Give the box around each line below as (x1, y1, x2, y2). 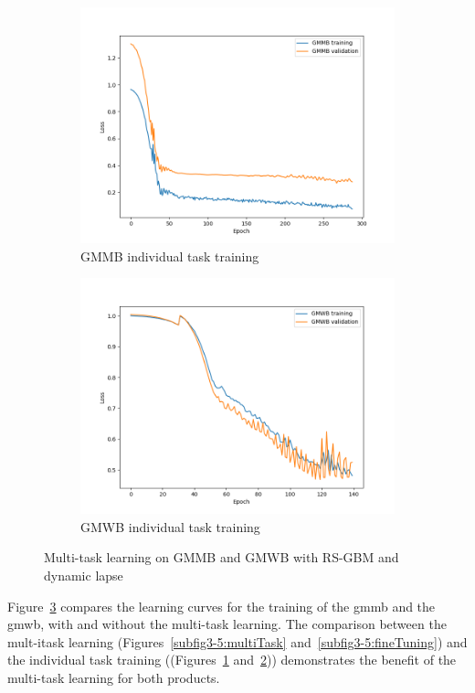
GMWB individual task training (80, 517, 260, 536)
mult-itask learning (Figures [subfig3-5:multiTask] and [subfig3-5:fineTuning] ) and (7, 632, 468, 651)
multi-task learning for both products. (7, 667, 220, 687)
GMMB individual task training (80, 246, 259, 265)
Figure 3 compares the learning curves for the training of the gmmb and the (7, 596, 436, 615)
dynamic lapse (44, 565, 123, 584)
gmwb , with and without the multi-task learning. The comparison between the (7, 614, 447, 634)
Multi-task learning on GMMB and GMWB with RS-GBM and (44, 548, 399, 567)
